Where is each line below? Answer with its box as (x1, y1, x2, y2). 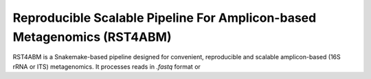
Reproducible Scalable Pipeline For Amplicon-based (12, 10, 317, 25)
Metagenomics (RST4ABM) (12, 29, 172, 44)
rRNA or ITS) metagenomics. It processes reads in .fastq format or (12, 62, 201, 71)
